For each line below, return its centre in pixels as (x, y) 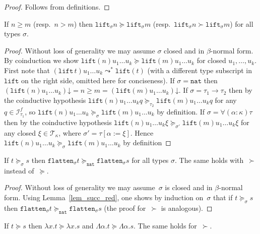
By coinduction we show (42, 60)
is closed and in (189, 187)
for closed (211, 60)
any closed (20, 132)
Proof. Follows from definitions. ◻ (57, 7)
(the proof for (125, 208)
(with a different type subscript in (200, 70)
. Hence (142, 132)
